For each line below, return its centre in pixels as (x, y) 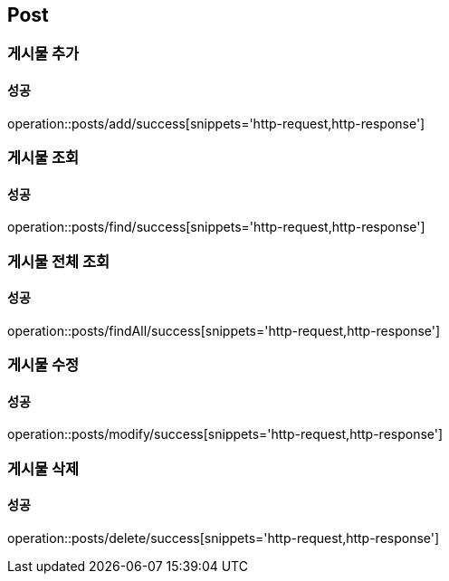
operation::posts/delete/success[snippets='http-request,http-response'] (224, 538)
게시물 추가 (43, 54)
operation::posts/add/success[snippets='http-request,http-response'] (216, 123)
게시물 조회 (43, 158)
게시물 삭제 (43, 468)
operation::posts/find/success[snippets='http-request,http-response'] (216, 227)
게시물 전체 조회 (59, 261)
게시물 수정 (43, 365)
